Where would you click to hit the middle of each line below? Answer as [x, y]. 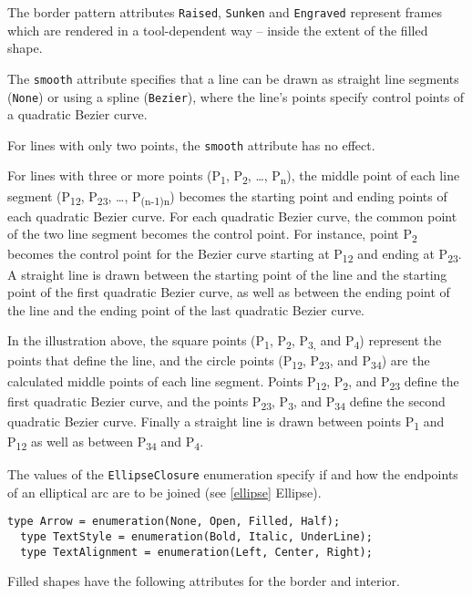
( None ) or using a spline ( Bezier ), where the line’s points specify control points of [236, 96]
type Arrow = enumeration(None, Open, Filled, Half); [174, 522]
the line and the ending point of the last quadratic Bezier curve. [186, 309]
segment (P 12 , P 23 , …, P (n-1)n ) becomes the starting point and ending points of [227, 197]
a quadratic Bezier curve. [77, 114]
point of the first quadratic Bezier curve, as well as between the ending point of [229, 292]
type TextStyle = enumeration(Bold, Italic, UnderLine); [196, 536]
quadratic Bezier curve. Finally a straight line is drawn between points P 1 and [226, 422]
